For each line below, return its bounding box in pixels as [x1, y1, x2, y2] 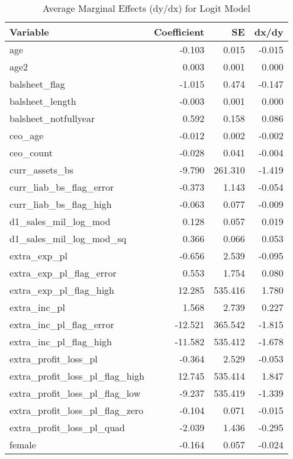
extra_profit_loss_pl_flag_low [9, 386, 141, 400]
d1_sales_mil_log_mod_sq [9, 232, 127, 245]
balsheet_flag [9, 77, 65, 91]
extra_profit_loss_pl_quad [9, 421, 125, 434]
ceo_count [9, 146, 53, 159]
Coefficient [153, 25, 205, 38]
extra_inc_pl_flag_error [9, 317, 114, 331]
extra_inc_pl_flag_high [9, 335, 112, 348]
